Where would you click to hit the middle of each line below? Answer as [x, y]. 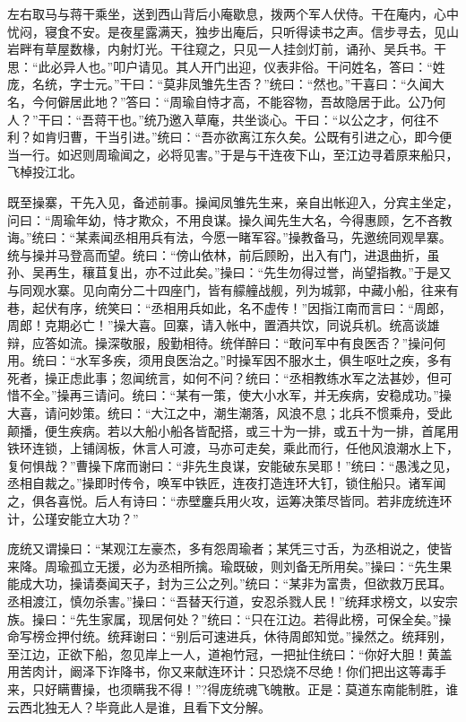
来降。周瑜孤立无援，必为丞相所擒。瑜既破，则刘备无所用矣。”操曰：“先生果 [230, 565]
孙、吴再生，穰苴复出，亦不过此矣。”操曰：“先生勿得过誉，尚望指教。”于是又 [229, 272]
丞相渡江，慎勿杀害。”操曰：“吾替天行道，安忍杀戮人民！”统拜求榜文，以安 [226, 601]
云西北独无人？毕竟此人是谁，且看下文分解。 [139, 706]
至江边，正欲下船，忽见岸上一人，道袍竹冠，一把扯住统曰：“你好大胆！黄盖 [230, 653]
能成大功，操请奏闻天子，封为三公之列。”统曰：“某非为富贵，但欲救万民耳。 [230, 583]
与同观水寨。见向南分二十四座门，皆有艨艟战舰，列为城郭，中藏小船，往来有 [233, 289]
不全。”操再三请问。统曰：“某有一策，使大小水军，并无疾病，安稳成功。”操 [235, 395]
